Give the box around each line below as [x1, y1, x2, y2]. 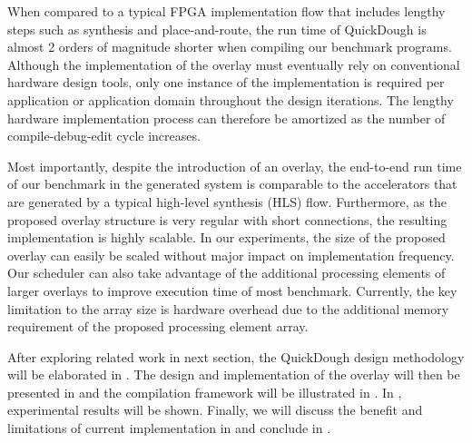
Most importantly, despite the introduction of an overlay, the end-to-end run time [7, 156, 462, 175]
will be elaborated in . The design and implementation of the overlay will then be [7, 365, 460, 384]
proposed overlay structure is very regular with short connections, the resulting [7, 210, 447, 229]
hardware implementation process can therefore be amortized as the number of [7, 108, 446, 127]
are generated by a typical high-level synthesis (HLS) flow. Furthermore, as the [7, 192, 447, 211]
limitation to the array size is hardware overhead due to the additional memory [7, 299, 449, 318]
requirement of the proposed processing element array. [7, 317, 309, 336]
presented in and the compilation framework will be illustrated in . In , [7, 382, 402, 401]
